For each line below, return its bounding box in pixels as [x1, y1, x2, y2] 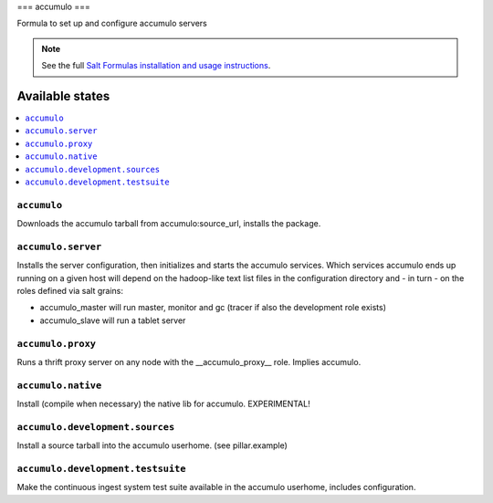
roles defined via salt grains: [16, 286, 123, 297]
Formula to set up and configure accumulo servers [16, 18, 207, 29]
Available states [16, 88, 110, 104]
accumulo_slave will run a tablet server [39, 315, 186, 326]
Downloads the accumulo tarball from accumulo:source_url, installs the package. [16, 218, 321, 229]
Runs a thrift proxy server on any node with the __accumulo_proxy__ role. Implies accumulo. [16, 357, 362, 368]
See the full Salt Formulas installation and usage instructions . [41, 60, 271, 71]
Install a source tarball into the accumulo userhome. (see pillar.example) [16, 440, 288, 451]
